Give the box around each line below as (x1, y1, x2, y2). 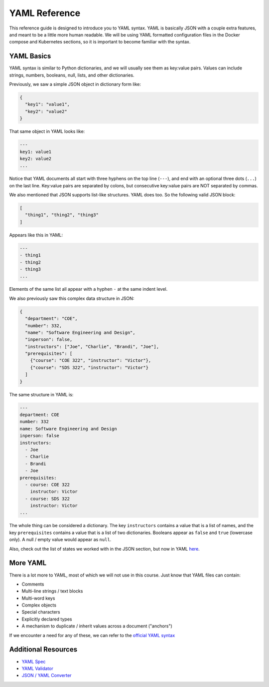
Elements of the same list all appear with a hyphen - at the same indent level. (9, 286, 168, 292)
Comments (21, 581, 44, 587)
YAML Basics (9, 52, 51, 60)
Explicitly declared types (21, 616, 72, 622)
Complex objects (21, 602, 57, 608)
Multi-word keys (21, 595, 55, 601)
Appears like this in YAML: (9, 232, 63, 238)
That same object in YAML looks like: (9, 128, 85, 134)
